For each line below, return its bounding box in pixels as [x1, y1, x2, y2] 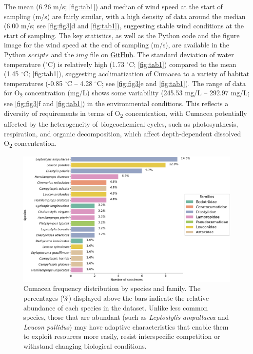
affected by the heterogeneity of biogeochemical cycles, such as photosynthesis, [4, 119, 238, 129]
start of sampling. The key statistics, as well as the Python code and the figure [4, 30, 240, 40]
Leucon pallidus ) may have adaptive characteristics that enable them [23, 321, 229, 332]
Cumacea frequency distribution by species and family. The [23, 283, 201, 293]
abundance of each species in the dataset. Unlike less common [23, 302, 208, 312]
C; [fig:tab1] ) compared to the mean [129, 59, 236, 69]
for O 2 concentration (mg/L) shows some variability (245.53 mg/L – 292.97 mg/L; [4, 88, 250, 99]
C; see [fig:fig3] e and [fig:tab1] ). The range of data [97, 78, 246, 88]
